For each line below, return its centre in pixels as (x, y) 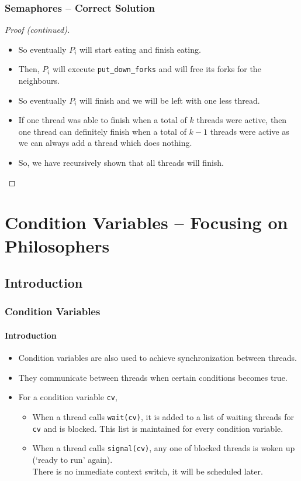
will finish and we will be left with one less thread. (169, 100)
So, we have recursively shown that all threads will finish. (121, 163)
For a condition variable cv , (68, 397)
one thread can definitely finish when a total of (102, 131)
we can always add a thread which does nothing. (105, 143)
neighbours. (39, 81)
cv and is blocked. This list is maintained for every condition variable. (158, 428)
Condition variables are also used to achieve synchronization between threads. (158, 358)
